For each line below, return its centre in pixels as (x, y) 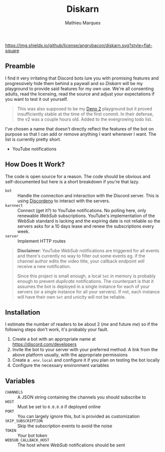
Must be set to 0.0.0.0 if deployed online (59, 407)
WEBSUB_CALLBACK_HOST (27, 440)
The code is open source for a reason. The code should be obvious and (78, 176)
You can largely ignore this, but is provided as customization (79, 416)
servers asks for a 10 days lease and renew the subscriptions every (86, 226)
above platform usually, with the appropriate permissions (70, 355)
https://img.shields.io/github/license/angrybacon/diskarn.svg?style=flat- (79, 45)
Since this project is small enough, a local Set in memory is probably (86, 276)
